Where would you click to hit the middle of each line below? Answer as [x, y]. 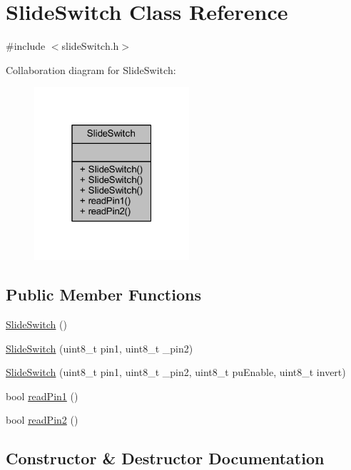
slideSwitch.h [90, 46]
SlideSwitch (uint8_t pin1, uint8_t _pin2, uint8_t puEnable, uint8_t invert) [176, 372]
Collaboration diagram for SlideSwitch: [91, 69]
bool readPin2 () [42, 420]
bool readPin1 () [42, 396]
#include [26, 46]
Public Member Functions [103, 294]
